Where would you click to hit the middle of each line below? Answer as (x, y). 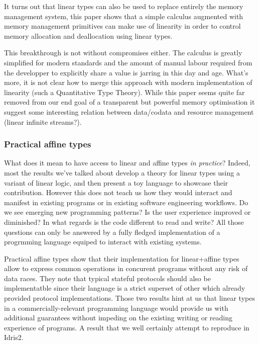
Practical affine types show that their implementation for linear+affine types (122, 258)
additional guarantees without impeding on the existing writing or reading (118, 318)
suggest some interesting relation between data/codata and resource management (129, 111)
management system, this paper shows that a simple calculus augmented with (124, 16)
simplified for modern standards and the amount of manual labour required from (128, 62)
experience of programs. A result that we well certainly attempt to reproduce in (127, 327)
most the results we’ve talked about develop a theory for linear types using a (122, 172)
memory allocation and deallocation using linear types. (88, 35)
